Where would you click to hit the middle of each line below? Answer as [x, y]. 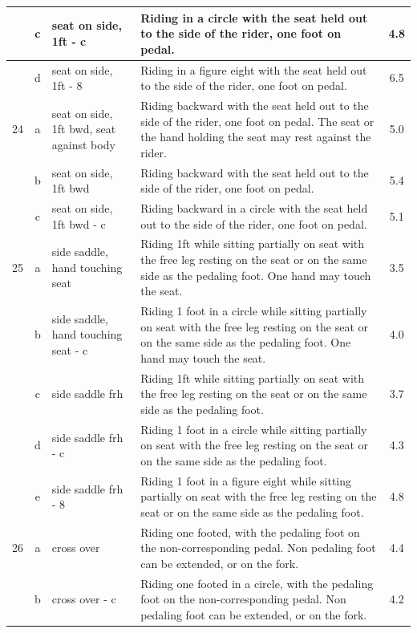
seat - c [70, 350]
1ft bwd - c [79, 223]
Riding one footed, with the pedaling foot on [250, 532]
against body [83, 144]
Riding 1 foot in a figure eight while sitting [246, 480]
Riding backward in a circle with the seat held [254, 208]
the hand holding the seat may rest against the [256, 137]
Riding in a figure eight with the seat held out [254, 69]
